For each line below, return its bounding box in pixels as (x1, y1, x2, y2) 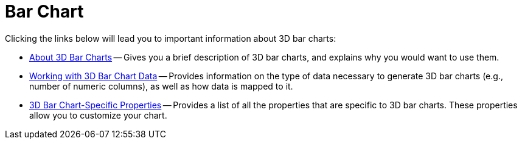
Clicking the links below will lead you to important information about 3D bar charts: (5, 33, 336, 44)
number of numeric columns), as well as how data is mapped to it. (29, 80, 293, 91)
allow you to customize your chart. (29, 110, 167, 120)
